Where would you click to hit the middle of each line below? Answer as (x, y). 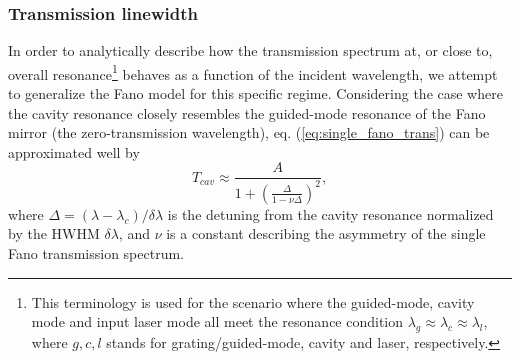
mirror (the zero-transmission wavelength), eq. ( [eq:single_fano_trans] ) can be (249, 132)
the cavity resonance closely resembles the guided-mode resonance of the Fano (247, 112)
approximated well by (74, 151)
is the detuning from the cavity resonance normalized (330, 213)
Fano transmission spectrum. (96, 253)
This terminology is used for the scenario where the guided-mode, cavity (253, 301)
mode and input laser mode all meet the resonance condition (217, 321)
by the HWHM (54, 233)
